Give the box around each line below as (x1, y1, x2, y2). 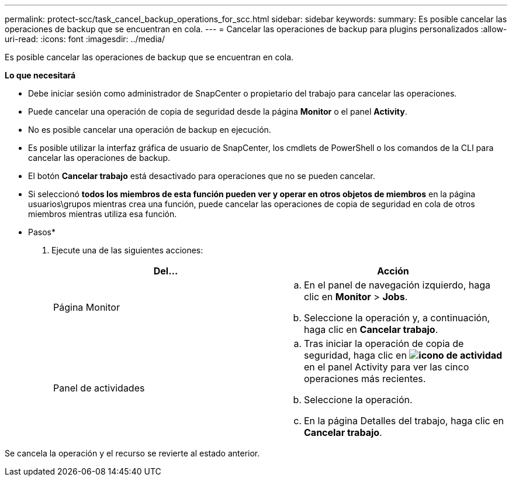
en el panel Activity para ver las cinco (304, 361, 469, 373)
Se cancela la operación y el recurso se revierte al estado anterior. (5, 448, 260, 458)
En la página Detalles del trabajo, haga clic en (304, 415, 504, 427)
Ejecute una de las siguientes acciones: (51, 245, 203, 255)
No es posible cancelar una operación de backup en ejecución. (28, 125, 271, 135)
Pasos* (28, 227, 56, 237)
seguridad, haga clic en (304, 349, 407, 361)
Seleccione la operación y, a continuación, (304, 312, 490, 324)
